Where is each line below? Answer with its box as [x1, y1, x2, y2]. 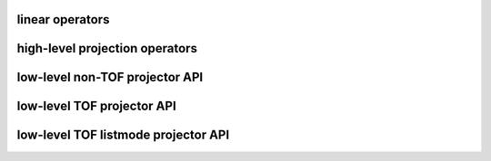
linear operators [16, 12, 110, 27]
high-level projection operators [16, 41, 197, 56]
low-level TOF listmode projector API [16, 128, 230, 143]
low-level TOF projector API [16, 99, 176, 114]
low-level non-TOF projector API [16, 70, 204, 85]
